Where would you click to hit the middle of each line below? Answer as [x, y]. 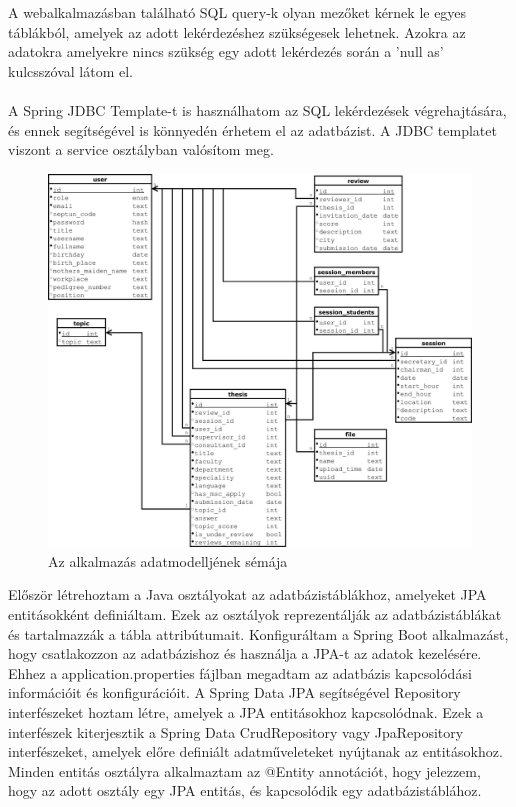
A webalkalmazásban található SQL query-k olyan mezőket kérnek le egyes [237, 12]
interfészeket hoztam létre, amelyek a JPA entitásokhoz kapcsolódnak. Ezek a [246, 711]
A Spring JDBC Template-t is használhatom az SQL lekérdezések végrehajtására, [257, 109]
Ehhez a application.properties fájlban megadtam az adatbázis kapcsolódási [240, 672]
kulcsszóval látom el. [70, 70]
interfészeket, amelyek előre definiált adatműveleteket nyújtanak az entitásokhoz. [255, 751]
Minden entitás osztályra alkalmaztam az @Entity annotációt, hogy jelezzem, [244, 770]
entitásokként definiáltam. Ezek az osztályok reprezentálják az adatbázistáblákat [255, 614]
